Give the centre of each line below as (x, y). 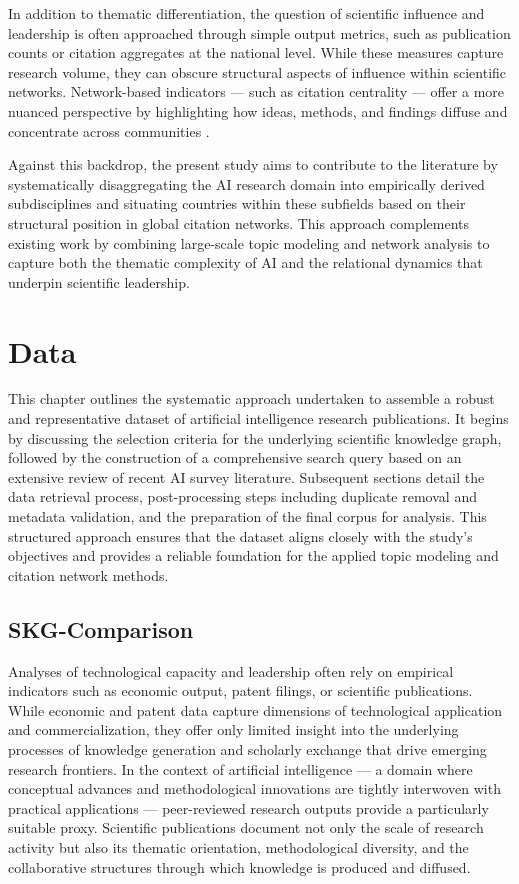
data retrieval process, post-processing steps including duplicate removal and (242, 496)
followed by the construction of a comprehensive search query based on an (235, 457)
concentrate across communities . (109, 130)
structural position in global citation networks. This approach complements (239, 222)
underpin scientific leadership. (99, 281)
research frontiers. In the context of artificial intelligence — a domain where (240, 768)
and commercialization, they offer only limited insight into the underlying (233, 729)
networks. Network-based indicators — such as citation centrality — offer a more (256, 91)
